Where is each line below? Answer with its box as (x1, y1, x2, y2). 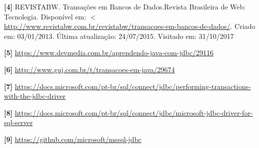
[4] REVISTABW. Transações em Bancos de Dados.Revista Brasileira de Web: (4, 1, 246, 11)
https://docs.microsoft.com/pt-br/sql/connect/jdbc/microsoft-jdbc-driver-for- (14, 107, 253, 118)
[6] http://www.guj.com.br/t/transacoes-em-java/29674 (4, 64, 175, 74)
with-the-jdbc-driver (4, 91, 65, 101)
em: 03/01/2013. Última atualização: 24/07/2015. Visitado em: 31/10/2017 (4, 30, 234, 41)
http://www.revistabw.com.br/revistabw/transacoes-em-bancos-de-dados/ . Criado (4, 21, 255, 31)
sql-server (4, 117, 33, 128)
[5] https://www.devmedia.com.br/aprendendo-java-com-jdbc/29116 (4, 47, 213, 58)
